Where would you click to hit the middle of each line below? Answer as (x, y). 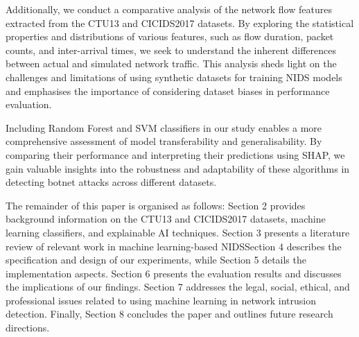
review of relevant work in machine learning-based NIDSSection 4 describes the (174, 246)
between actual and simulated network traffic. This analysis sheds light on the (171, 63)
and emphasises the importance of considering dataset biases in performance (168, 90)
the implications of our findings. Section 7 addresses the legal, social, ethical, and (178, 287)
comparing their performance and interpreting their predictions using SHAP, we (175, 154)
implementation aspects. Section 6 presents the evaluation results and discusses (174, 273)
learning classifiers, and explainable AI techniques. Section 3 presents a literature (178, 232)
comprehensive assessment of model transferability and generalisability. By (164, 141)
